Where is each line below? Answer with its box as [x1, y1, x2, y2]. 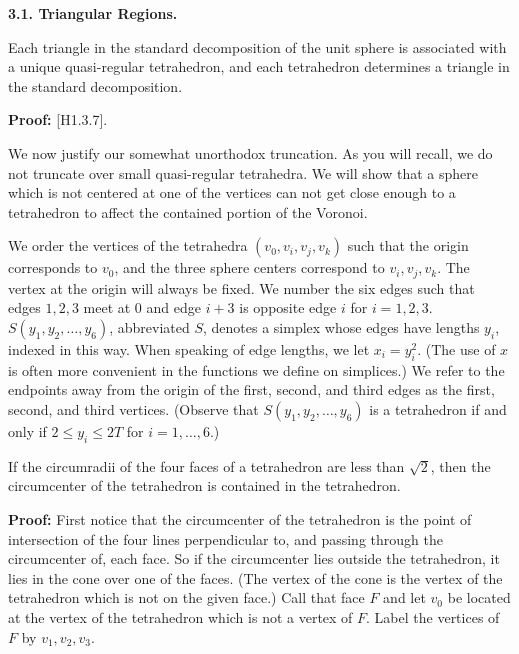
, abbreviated [109, 316, 190, 337]
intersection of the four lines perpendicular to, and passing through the [8, 528, 443, 549]
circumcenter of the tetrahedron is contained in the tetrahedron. [8, 475, 401, 496]
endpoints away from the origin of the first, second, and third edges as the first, [8, 379, 495, 400]
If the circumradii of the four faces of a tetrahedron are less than [8, 455, 405, 476]
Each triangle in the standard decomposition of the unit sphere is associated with [8, 36, 507, 57]
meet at [83, 297, 131, 318]
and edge [146, 297, 201, 318]
